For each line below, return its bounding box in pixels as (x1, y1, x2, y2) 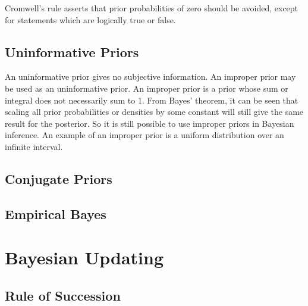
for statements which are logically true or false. (5, 13, 176, 26)
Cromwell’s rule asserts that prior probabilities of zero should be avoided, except (5, 2, 298, 14)
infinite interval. (5, 140, 63, 152)
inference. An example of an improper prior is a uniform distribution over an (5, 129, 284, 141)
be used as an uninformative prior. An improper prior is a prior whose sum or (5, 82, 288, 94)
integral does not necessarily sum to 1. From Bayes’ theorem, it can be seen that (5, 93, 298, 106)
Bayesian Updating (5, 245, 164, 270)
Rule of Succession (5, 286, 121, 304)
